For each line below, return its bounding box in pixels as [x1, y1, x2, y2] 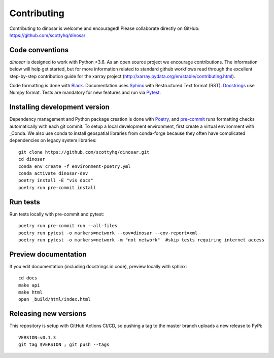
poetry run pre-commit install [18, 185, 96, 190]
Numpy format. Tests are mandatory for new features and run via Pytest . [9, 89, 161, 96]
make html [18, 289, 43, 295]
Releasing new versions [9, 309, 86, 318]
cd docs [18, 275, 38, 281]
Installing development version [9, 103, 110, 112]
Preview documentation [9, 250, 87, 259]
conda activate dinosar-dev [18, 170, 88, 176]
